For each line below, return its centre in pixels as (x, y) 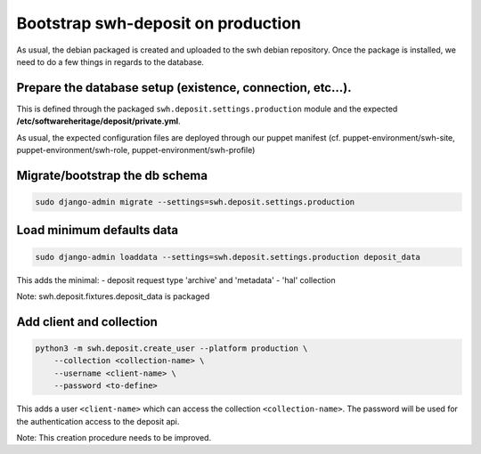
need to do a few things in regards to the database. (110, 61)
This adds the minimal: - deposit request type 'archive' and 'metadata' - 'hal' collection (176, 280)
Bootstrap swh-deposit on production (159, 23)
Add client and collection (87, 322)
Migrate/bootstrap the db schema (112, 175)
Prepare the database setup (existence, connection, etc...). (184, 88)
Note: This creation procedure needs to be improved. (114, 437)
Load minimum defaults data (98, 230)
